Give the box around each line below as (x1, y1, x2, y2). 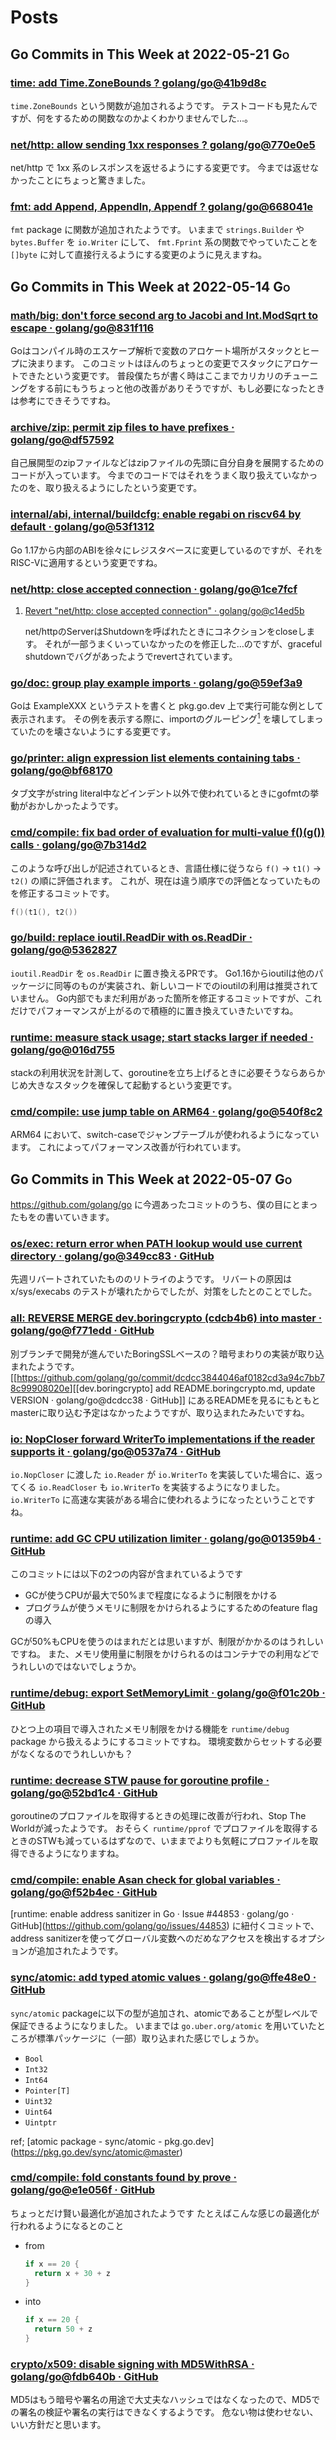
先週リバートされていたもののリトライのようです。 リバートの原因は (10, 1273, 293, 1285)
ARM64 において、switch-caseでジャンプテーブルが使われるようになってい (10, 1129, 320, 1141)
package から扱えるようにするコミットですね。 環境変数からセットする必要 (10, 1735, 323, 1747)
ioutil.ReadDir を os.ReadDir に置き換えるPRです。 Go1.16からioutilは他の (10, 967, 315, 979)
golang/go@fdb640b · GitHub (10, 2370, 159, 2384)
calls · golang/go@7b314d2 (10, 838, 147, 852)
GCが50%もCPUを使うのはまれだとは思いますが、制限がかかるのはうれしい (10, 1636, 324, 1648)
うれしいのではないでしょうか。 (10, 1661, 142, 1673)
